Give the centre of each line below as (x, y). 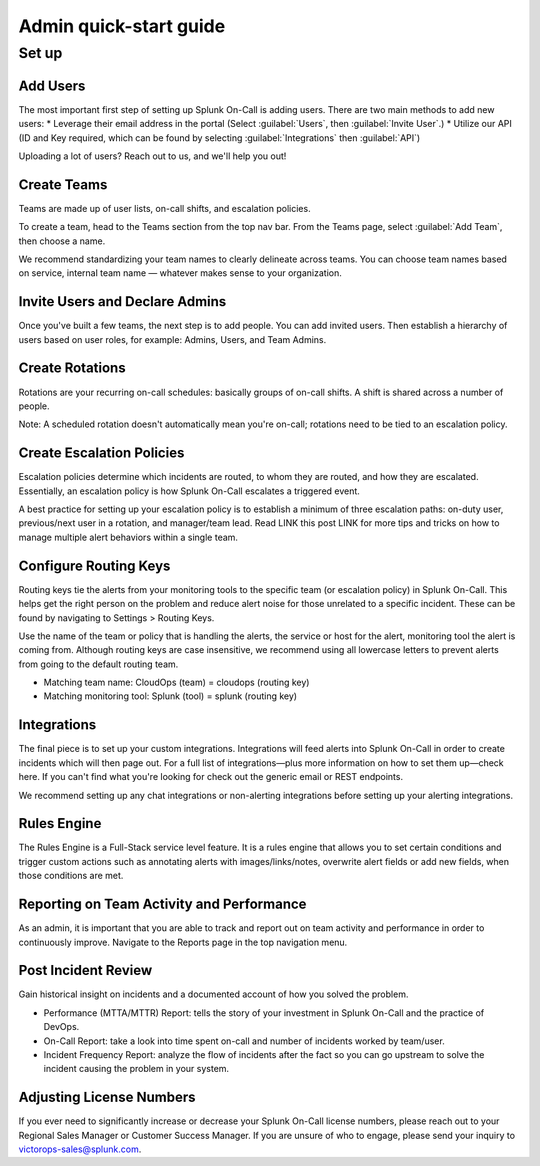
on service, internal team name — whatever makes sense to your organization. (180, 273)
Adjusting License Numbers (107, 1097)
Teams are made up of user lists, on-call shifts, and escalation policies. (164, 208)
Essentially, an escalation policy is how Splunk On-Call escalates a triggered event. (189, 491)
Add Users (52, 85)
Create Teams (63, 184)
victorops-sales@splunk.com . (80, 1149)
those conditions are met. (71, 876)
